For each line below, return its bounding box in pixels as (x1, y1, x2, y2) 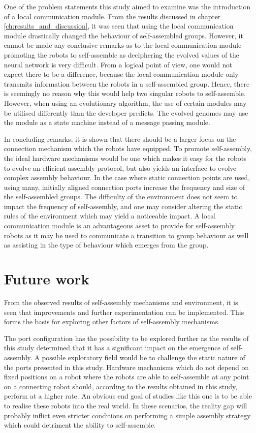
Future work (4, 269, 90, 289)
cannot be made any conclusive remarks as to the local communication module (4, 40, 242, 50)
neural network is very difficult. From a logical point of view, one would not (4, 59, 232, 69)
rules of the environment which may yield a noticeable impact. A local (4, 211, 216, 221)
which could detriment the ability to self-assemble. (4, 420, 156, 430)
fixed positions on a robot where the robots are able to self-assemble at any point (4, 371, 249, 382)
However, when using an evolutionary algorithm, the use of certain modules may (4, 97, 247, 108)
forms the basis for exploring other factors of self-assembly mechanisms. (4, 316, 220, 327)
